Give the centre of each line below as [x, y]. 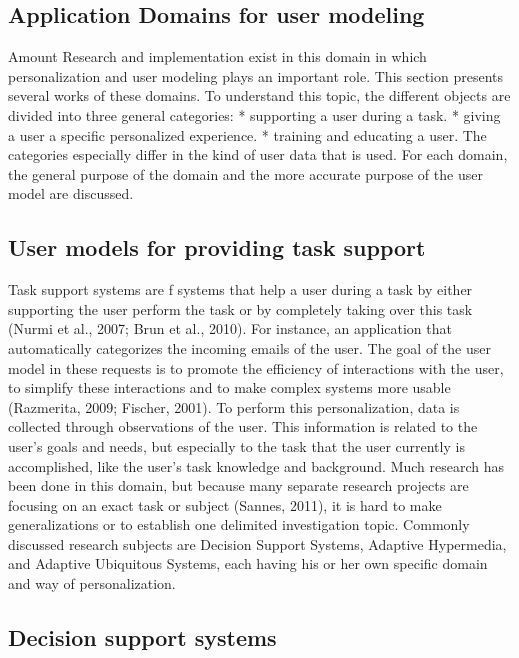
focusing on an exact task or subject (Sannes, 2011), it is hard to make [225, 504]
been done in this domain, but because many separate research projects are [238, 485]
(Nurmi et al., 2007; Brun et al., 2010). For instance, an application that [230, 328]
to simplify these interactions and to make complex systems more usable [229, 387]
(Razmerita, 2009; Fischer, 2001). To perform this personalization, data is [234, 406]
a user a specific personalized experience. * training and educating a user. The [247, 134]
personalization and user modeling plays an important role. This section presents [256, 75]
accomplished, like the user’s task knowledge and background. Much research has [256, 465]
